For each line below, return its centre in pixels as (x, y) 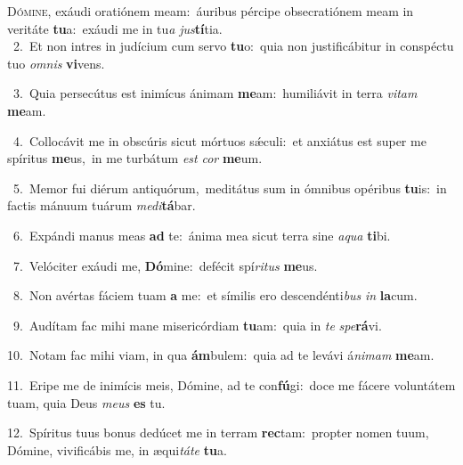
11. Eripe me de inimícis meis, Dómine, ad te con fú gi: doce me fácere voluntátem (231, 384)
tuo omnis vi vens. (56, 63)
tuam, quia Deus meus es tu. (86, 402)
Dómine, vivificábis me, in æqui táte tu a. (117, 449)
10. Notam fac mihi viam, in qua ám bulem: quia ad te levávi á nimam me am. (221, 355)
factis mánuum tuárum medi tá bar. (102, 205)
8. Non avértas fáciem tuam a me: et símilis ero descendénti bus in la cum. (215, 295)
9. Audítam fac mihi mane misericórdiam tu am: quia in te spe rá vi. (197, 325)
